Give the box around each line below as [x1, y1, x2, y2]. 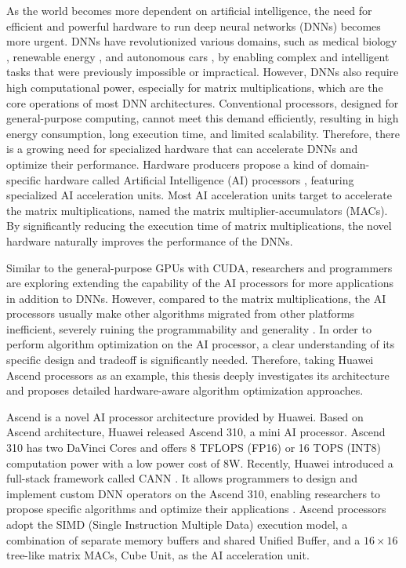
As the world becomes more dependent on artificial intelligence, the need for [6, 2, 372, 18]
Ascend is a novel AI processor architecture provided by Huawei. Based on [6, 408, 364, 424]
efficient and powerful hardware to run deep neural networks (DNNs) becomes [6, 17, 381, 34]
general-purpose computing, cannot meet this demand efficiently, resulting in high [6, 110, 399, 126]
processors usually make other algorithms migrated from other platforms [6, 305, 355, 322]
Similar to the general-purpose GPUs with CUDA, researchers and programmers [6, 259, 393, 275]
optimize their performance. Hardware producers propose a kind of [6, 155, 327, 172]
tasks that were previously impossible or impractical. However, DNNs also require [6, 64, 399, 80]
